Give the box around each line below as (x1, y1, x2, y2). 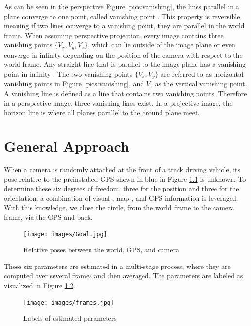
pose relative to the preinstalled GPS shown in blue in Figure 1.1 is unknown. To (4, 173, 246, 184)
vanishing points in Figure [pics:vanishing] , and (4, 78, 144, 89)
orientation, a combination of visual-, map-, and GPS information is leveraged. (4, 192, 238, 203)
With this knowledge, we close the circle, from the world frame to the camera (4, 202, 234, 212)
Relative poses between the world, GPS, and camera (23, 245, 179, 255)
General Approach (4, 136, 129, 156)
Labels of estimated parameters (23, 313, 117, 323)
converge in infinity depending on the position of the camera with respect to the (4, 49, 243, 59)
